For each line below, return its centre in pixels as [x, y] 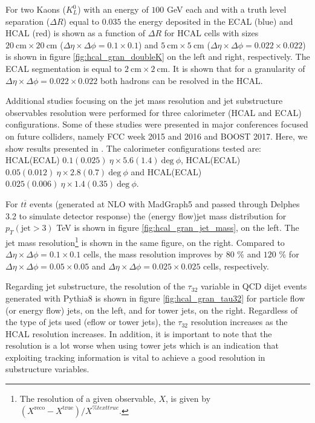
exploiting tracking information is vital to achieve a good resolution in [135, 357]
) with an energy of [113, 9]
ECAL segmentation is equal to [64, 68]
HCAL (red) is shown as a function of [76, 33]
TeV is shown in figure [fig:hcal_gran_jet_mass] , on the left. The [178, 228]
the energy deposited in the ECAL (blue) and [209, 21]
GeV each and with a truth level [227, 9]
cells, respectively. [236, 266]
